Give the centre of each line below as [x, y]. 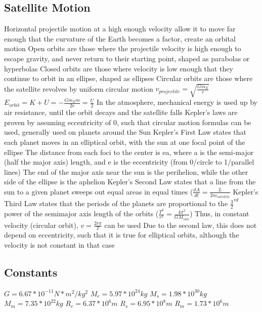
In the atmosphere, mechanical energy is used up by [177, 102]
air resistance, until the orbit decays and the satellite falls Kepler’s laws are [121, 112]
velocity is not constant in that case [59, 244]
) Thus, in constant [219, 213]
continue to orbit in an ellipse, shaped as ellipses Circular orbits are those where [128, 78]
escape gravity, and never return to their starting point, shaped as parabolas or [127, 58]
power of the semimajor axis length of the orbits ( [81, 213]
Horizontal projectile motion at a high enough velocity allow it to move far [120, 29]
